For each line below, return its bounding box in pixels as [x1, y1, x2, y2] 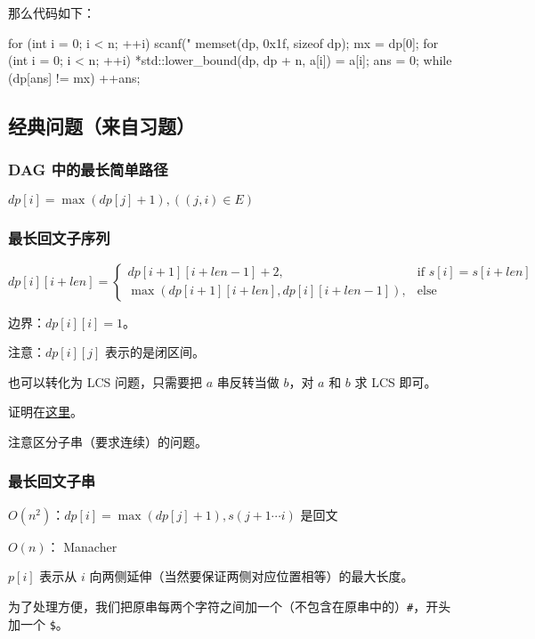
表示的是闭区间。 [104, 343, 205, 361]
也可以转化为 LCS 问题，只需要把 [8, 372, 202, 391]
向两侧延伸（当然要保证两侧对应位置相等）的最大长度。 [89, 567, 414, 586]
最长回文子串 [8, 470, 96, 492]
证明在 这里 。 [8, 402, 83, 421]
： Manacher [46, 537, 118, 555]
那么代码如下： [8, 4, 95, 21]
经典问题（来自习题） [8, 111, 195, 139]
